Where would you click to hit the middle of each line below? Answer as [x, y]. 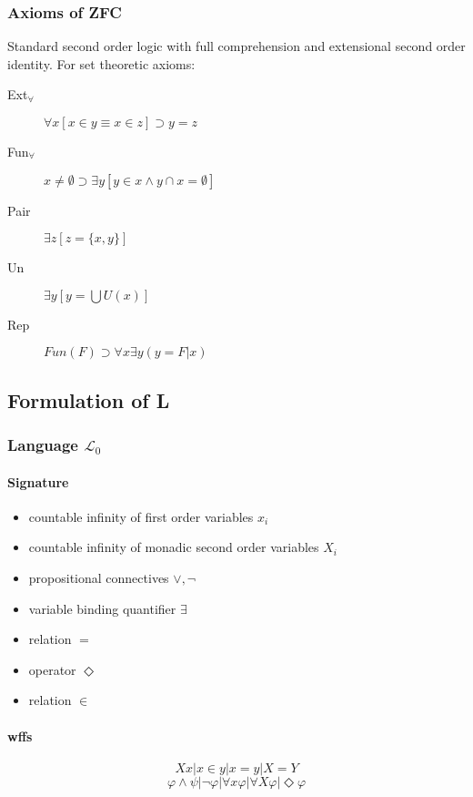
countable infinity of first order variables [141, 516]
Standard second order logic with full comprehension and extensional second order [236, 46]
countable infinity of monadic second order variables [174, 547]
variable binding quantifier [102, 608]
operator [52, 669]
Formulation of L [89, 399]
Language [43, 445]
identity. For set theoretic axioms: [101, 63]
